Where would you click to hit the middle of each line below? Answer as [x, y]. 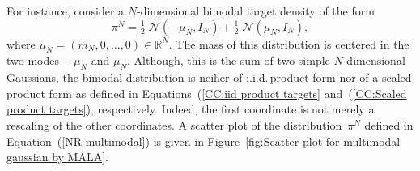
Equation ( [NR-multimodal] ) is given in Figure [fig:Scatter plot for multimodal [204, 141]
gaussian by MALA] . [57, 157]
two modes [33, 60]
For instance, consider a [66, 11]
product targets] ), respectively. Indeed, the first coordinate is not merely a [191, 109]
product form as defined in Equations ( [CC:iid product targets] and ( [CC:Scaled [207, 93]
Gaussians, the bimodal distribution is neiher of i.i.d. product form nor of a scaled [209, 77]
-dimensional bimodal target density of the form [256, 11]
